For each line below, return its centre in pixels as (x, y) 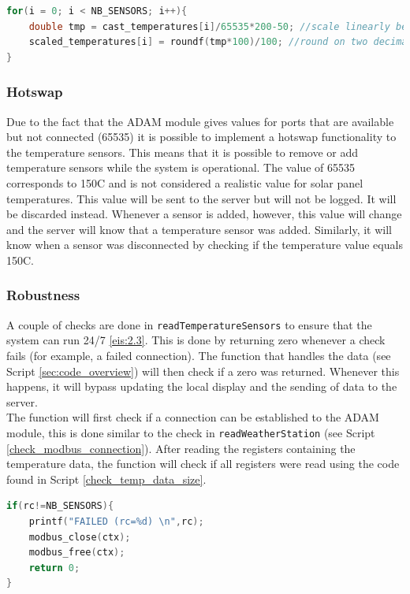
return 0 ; (54, 568)
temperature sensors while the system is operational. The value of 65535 (181, 167)
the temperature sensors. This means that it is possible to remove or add (183, 152)
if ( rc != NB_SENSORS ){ (60, 506)
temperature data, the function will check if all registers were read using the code (203, 464)
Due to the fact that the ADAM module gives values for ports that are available (200, 121)
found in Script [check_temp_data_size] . (106, 479)
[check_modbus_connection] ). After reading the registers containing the (181, 448)
